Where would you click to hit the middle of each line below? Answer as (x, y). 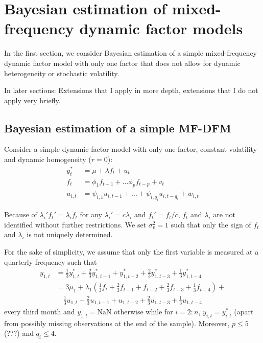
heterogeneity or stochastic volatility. (62, 73)
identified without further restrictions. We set (75, 224)
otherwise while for (144, 312)
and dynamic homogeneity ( (48, 159)
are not (224, 214)
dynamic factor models (161, 28)
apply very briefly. (32, 100)
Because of (21, 214)
